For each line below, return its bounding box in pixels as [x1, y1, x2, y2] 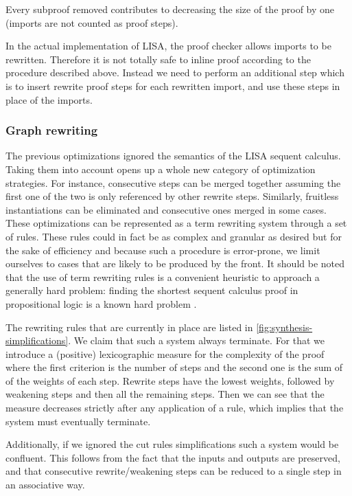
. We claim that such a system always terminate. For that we [68, 333, 325, 348]
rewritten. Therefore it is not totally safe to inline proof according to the [5, 52, 311, 66]
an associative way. [5, 477, 85, 492]
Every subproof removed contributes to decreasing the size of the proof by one [5, 2, 335, 16]
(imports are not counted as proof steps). [5, 15, 178, 30]
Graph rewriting [5, 122, 98, 139]
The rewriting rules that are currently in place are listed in [5, 319, 253, 334]
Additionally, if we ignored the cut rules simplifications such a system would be [5, 437, 339, 451]
